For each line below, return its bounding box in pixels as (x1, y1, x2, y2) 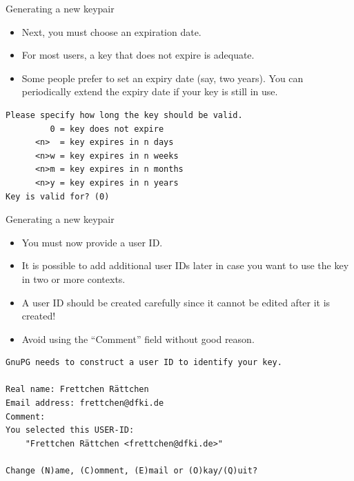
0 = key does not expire (50, 124, 164, 134)
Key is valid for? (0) (6, 191, 110, 202)
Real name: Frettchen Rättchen (6, 384, 149, 395)
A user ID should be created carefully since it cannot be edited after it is (21, 295, 331, 309)
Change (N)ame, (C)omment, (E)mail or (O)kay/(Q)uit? (6, 466, 258, 476)
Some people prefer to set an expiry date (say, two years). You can (21, 70, 304, 85)
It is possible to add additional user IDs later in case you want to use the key (21, 258, 349, 273)
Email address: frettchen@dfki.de (6, 398, 164, 409)
